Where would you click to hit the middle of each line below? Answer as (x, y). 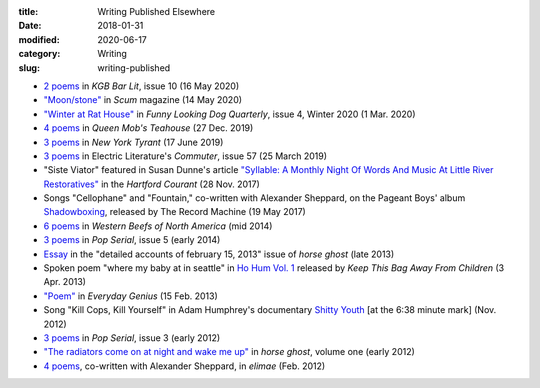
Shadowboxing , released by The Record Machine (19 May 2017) (175, 212)
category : (39, 54)
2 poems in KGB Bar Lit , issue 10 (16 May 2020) (141, 86)
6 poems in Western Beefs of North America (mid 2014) (158, 226)
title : (28, 11)
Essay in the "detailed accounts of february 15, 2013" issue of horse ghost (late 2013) (219, 254)
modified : (39, 39)
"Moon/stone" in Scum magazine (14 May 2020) (143, 100)
